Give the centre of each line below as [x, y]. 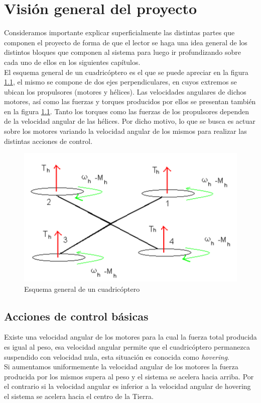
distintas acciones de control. [48, 141]
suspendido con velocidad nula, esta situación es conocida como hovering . [117, 356]
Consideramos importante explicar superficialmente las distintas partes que [119, 32]
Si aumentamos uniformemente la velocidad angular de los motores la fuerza [121, 367]
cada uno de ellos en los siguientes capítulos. [72, 62]
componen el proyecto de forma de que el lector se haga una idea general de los [126, 42]
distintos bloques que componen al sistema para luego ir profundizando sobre [122, 52]
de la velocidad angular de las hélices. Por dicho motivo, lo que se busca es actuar [130, 121]
